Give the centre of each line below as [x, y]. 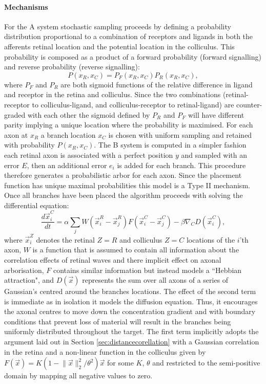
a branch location [68, 134]
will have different [216, 114]
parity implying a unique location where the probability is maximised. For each [129, 125]
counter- [249, 104]
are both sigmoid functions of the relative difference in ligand [157, 84]
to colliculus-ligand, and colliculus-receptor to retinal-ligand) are [133, 104]
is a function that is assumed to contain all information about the [136, 250]
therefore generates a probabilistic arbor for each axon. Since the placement [123, 175]
